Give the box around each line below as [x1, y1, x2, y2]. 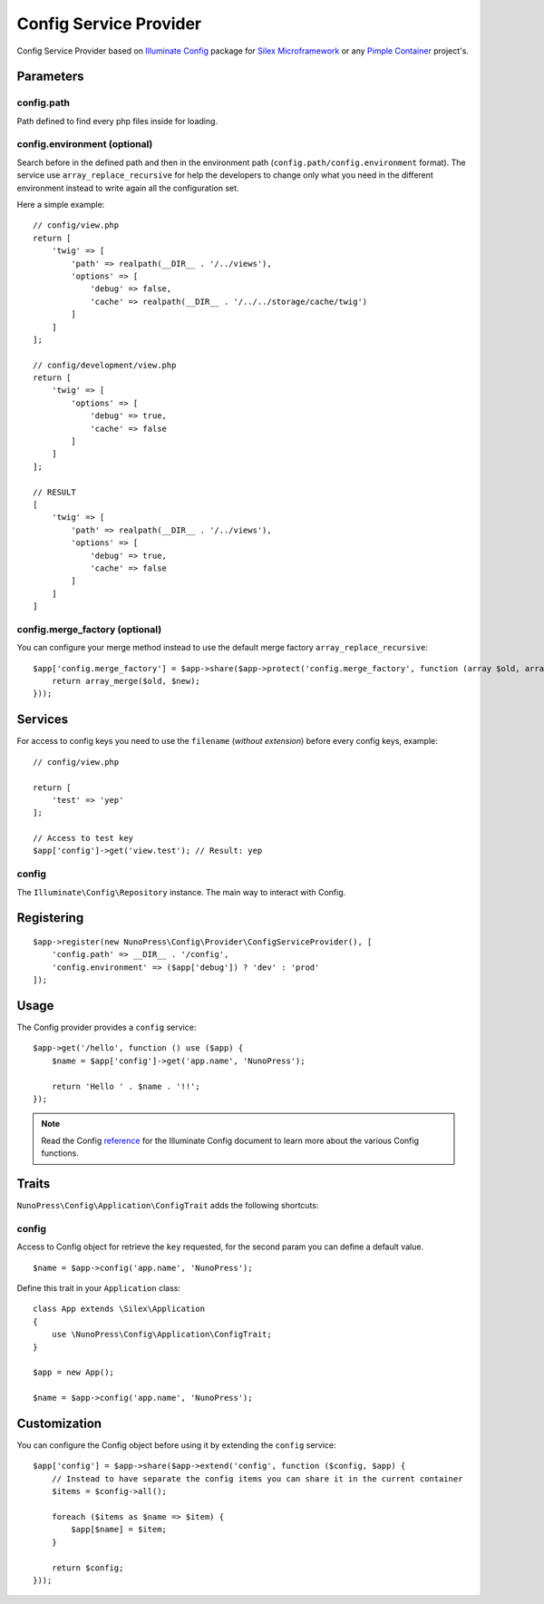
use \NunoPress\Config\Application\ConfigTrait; [51, 1329, 272, 1340]
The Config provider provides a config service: [16, 1022, 197, 1033]
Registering [16, 910, 84, 925]
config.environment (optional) [16, 138, 153, 151]
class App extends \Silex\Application [33, 1304, 206, 1315]
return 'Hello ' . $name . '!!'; [51, 1081, 201, 1091]
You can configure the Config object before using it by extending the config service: [16, 1440, 336, 1451]
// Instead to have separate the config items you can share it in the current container [51, 1473, 463, 1483]
